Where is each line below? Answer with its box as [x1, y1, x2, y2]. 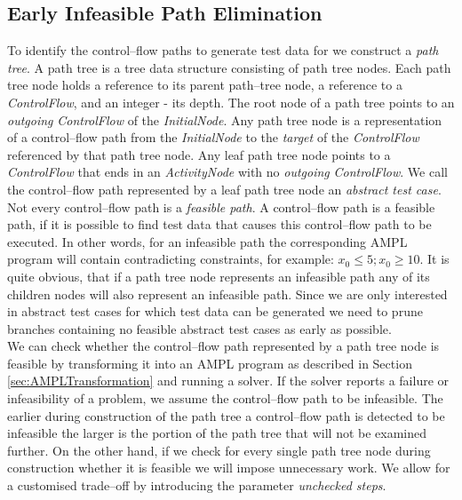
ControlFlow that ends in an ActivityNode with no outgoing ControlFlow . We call [7, 163, 448, 181]
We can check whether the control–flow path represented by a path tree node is [7, 337, 440, 355]
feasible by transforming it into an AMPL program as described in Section [7, 353, 412, 372]
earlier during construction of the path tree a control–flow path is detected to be [7, 406, 445, 425]
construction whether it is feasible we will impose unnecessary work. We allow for [7, 458, 450, 477]
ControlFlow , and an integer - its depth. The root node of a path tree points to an [7, 92, 455, 111]
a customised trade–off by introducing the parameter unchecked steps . [7, 476, 386, 495]
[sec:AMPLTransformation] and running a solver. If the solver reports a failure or [7, 371, 450, 390]
